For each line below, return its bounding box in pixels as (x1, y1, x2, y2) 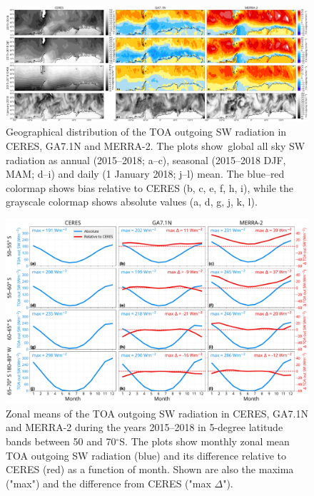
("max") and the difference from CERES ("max (6, 475, 211, 490)
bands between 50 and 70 (6, 434, 116, 449)
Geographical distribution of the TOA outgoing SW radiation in (6, 124, 287, 139)
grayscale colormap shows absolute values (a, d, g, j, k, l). (6, 194, 258, 209)
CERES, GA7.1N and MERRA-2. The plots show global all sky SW (6, 138, 305, 153)
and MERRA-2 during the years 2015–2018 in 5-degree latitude (6, 420, 283, 435)
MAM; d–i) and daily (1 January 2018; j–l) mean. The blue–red (6, 166, 285, 181)
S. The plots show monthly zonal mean (119, 434, 290, 449)
